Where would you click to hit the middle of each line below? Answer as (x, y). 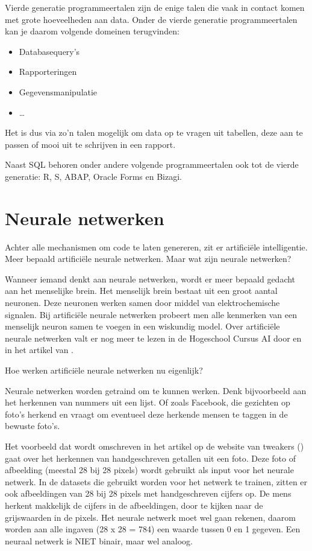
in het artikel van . (39, 350)
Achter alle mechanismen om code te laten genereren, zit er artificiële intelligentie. (156, 247)
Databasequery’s (49, 51)
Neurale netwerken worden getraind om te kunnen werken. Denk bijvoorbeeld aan (156, 390)
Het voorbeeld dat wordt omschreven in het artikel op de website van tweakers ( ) (154, 446)
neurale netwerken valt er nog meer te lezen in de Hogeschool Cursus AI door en (153, 338)
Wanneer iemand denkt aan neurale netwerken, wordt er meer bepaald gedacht (150, 279)
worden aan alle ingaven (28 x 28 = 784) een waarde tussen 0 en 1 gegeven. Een (153, 529)
